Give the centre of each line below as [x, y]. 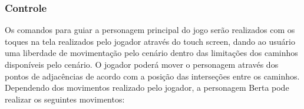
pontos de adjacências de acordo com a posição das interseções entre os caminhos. [152, 76]
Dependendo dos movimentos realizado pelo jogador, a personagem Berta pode [147, 87]
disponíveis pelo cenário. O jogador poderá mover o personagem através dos [142, 64]
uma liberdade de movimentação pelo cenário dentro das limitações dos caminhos [151, 53]
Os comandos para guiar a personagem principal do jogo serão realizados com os [150, 30]
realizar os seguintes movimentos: [65, 99]
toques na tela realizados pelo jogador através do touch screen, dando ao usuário [150, 41]
